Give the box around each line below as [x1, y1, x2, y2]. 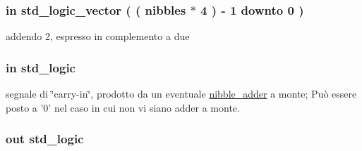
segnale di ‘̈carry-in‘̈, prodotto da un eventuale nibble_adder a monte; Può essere [6, 86, 357, 101]
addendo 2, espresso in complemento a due [6, 29, 190, 44]
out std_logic [6, 130, 84, 147]
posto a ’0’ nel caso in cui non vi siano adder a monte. [6, 100, 240, 114]
